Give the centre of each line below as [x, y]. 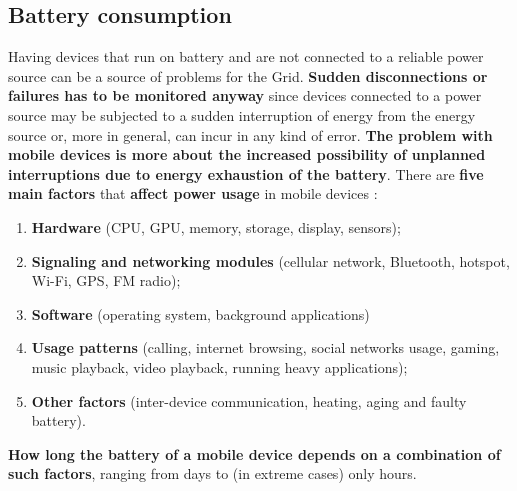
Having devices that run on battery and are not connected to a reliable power [246, 56]
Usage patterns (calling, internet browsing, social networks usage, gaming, [265, 347]
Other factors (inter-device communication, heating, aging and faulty [249, 400]
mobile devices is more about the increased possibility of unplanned [247, 154]
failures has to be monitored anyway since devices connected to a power [245, 95]
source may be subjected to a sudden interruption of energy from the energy [242, 114]
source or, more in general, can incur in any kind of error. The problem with [250, 134]
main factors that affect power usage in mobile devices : [193, 193]
